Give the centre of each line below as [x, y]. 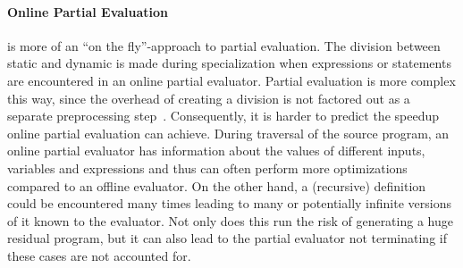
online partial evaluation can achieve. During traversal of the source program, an [228, 133]
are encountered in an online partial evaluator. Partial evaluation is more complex [231, 80]
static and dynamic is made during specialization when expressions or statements [229, 63]
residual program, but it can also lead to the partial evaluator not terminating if [227, 238]
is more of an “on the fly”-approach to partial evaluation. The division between [224, 45]
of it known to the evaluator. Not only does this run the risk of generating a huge [230, 220]
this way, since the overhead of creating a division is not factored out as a [209, 98]
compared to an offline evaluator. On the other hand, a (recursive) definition [217, 185]
